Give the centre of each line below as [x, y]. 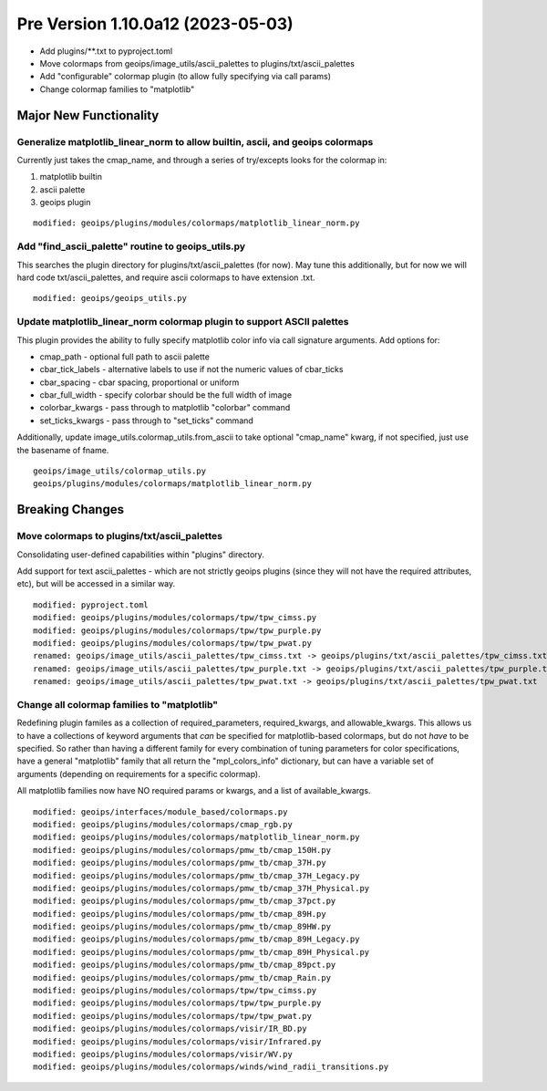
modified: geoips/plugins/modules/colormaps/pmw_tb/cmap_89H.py [180, 914]
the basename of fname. [63, 450]
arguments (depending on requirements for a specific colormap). [139, 774]
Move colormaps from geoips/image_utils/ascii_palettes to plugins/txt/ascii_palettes [197, 63]
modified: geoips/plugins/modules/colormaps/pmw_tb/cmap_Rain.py [182, 977]
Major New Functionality [88, 115]
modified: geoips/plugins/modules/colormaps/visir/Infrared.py [177, 1041]
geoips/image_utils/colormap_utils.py [120, 471]
